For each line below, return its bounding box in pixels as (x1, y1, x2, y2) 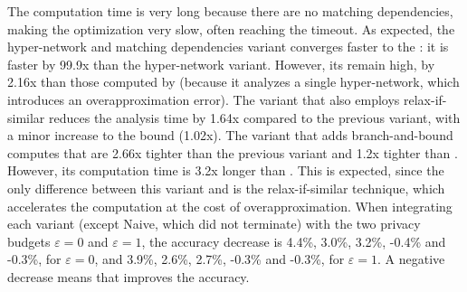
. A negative (377, 250, 445, 268)
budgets (7, 231, 51, 250)
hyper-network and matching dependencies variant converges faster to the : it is (7, 37, 449, 56)
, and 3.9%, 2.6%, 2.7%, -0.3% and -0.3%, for (94, 250, 345, 268)
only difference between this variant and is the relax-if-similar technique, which (7, 178, 445, 197)
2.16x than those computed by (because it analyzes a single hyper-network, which (7, 72, 460, 91)
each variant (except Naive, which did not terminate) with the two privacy (7, 214, 421, 233)
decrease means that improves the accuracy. (7, 267, 250, 286)
